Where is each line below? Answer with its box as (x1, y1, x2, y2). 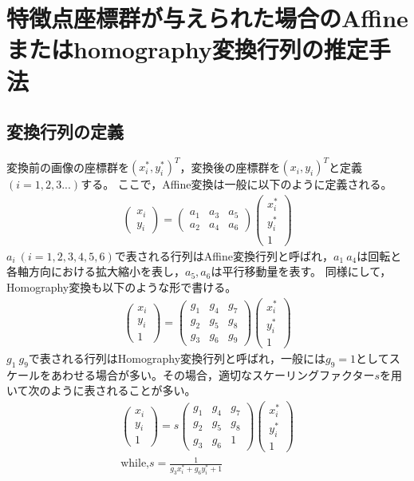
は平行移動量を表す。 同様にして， (211, 263, 392, 280)
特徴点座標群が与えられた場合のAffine (6, 2, 408, 34)
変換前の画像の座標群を (6, 158, 129, 175)
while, (120, 458, 149, 470)
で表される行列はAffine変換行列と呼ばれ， (114, 247, 333, 264)
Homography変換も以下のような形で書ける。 (6, 278, 237, 295)
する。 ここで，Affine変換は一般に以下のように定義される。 (81, 176, 392, 193)
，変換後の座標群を (179, 158, 281, 175)
